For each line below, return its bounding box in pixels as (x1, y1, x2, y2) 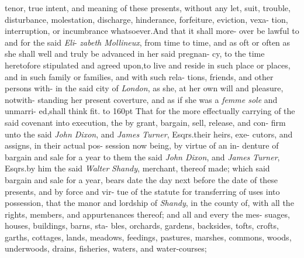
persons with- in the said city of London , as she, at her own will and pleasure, (5, 82, 284, 94)
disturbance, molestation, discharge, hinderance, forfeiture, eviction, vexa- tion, (5, 13, 288, 25)
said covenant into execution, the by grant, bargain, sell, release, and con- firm (5, 116, 286, 128)
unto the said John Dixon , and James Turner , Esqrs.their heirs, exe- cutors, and (5, 128, 293, 140)
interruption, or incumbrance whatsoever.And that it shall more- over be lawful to (5, 25, 299, 37)
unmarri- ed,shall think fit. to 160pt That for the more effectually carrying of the (5, 105, 295, 117)
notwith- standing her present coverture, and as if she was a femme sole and (5, 93, 278, 105)
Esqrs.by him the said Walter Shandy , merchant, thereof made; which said (5, 162, 270, 174)
